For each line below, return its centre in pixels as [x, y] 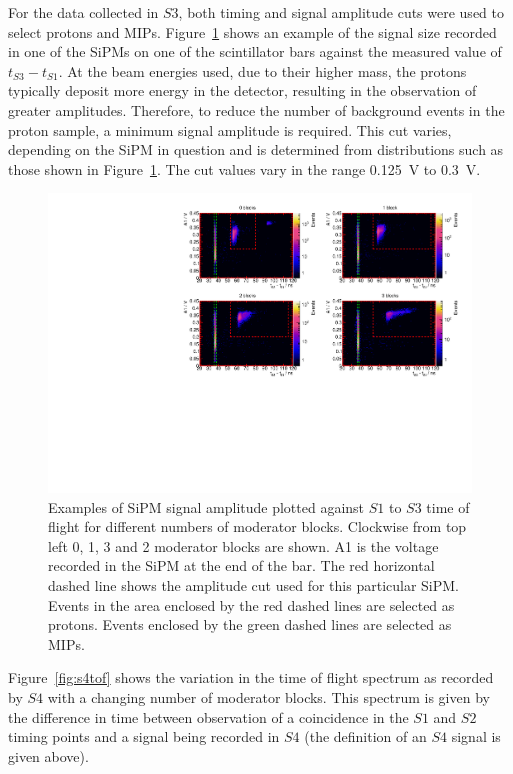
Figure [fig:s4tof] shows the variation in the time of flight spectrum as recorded [251, 677]
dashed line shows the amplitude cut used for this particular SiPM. [254, 584]
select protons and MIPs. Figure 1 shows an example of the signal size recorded [252, 31]
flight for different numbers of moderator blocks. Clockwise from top [257, 526]
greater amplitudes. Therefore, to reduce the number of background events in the [256, 109]
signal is [476, 736]
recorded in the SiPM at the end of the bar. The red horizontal [241, 565]
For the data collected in [83, 12]
